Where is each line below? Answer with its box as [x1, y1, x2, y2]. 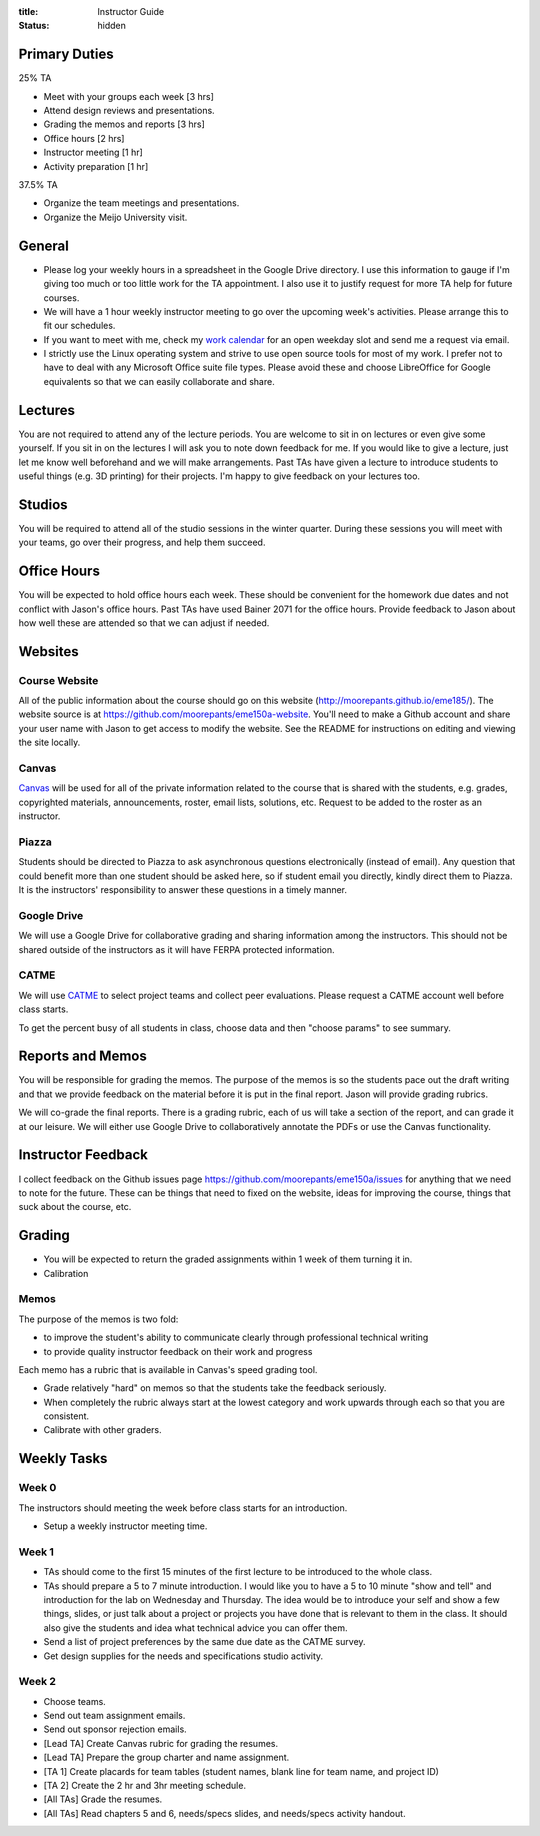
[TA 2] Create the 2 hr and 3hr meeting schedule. [43, 1779, 247, 1791]
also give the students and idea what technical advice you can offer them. [43, 1621, 349, 1634]
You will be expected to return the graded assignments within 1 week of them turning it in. [43, 1253, 413, 1265]
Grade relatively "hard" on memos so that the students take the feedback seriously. [43, 1382, 387, 1394]
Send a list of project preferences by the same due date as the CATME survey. [43, 1636, 366, 1648]
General [18, 237, 70, 254]
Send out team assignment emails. [43, 1710, 186, 1722]
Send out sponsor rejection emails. [43, 1723, 187, 1735]
